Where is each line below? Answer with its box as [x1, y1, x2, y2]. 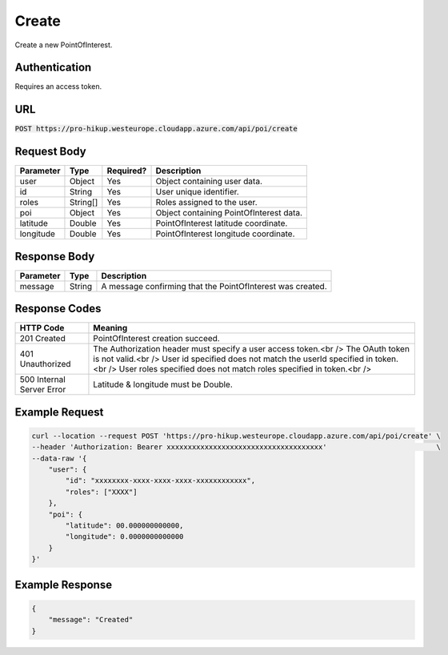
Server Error [19, 384, 66, 396]
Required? [106, 165, 147, 176]
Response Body [14, 249, 95, 263]
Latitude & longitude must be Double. [93, 379, 233, 390]
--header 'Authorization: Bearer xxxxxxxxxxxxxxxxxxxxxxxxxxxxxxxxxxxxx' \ [31, 443, 442, 452]
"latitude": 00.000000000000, [65, 521, 184, 530]
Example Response [14, 577, 112, 592]
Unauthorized [19, 359, 71, 370]
